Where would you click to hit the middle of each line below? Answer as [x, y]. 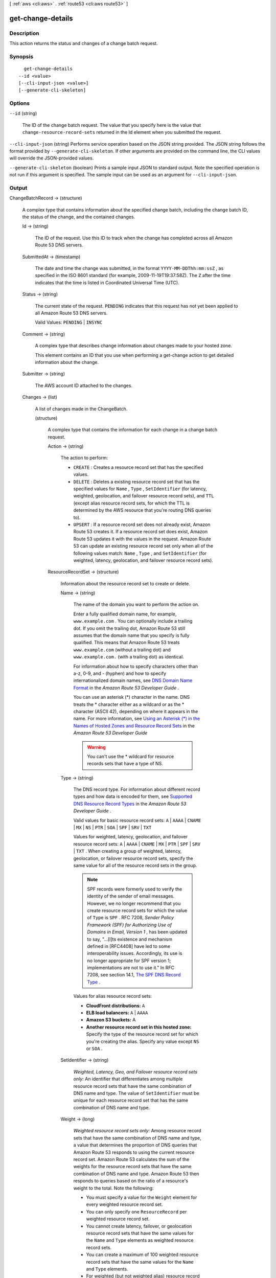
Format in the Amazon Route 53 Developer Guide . [126, 688]
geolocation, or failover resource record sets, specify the [133, 858]
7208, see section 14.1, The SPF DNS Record [134, 975]
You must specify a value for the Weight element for [142, 1197]
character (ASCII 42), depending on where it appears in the [136, 711]
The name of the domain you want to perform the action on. [136, 604]
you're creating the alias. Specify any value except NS [143, 1041]
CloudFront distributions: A [116, 1006]
